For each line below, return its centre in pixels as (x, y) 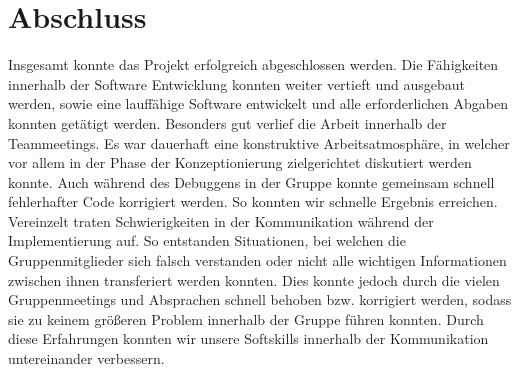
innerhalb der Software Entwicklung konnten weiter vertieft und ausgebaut (237, 83)
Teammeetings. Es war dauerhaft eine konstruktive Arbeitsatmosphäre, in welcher (259, 142)
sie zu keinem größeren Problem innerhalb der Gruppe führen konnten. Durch (246, 318)
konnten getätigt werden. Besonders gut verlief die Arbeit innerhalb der (227, 122)
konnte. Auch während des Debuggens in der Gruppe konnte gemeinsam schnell (251, 181)
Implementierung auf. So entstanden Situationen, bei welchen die (207, 240)
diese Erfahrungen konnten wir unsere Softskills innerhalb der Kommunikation (248, 338)
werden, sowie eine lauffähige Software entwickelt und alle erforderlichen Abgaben (258, 103)
